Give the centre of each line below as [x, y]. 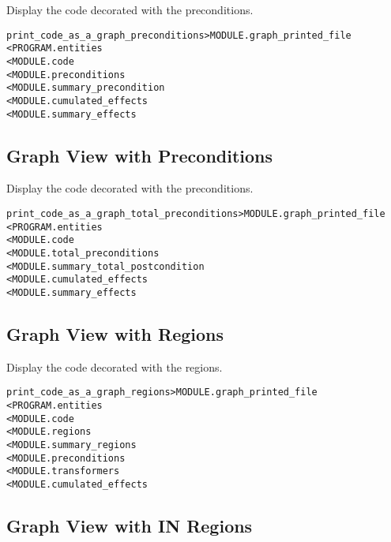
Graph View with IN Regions [130, 526]
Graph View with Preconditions [140, 155]
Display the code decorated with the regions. [115, 366]
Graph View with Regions [115, 333]
